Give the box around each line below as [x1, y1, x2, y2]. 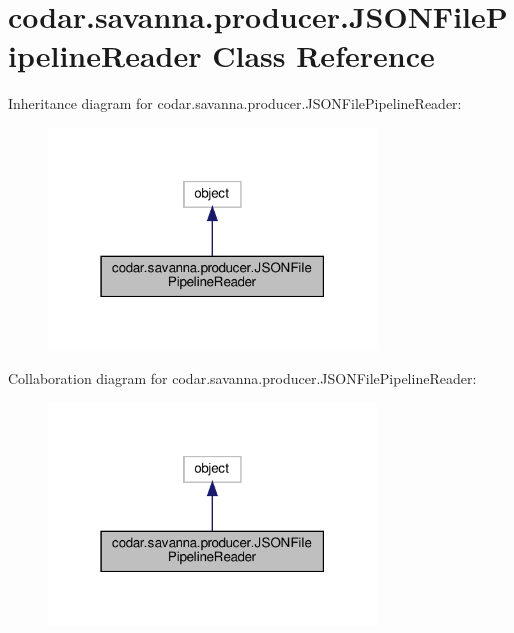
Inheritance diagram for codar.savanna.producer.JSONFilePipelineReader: [8, 93, 462, 114]
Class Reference [212, 35, 435, 76]
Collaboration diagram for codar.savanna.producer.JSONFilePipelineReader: [8, 368, 477, 389]
